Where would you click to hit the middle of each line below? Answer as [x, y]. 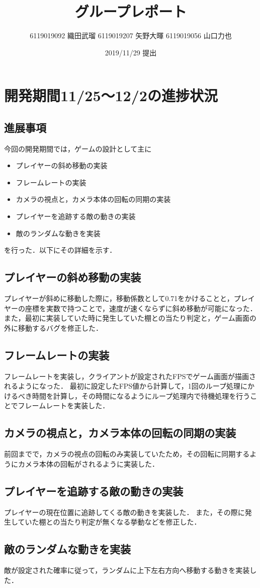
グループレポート [131, 11]
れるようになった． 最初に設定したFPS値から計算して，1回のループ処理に [126, 386]
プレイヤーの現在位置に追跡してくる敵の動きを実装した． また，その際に [124, 512]
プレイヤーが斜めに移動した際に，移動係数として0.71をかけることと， [119, 298]
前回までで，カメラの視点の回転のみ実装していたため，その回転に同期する [127, 454]
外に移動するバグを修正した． [53, 327]
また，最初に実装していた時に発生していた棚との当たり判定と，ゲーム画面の [130, 318]
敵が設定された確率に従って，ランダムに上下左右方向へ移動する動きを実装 [127, 570]
